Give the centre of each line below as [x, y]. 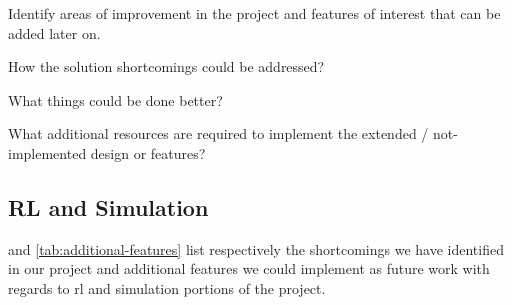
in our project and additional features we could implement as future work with [249, 268]
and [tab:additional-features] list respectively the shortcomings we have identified [256, 248]
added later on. [54, 32]
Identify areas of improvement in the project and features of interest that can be [254, 13]
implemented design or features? [107, 152]
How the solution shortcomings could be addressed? [166, 66]
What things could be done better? [115, 99]
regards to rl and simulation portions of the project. [167, 287]
